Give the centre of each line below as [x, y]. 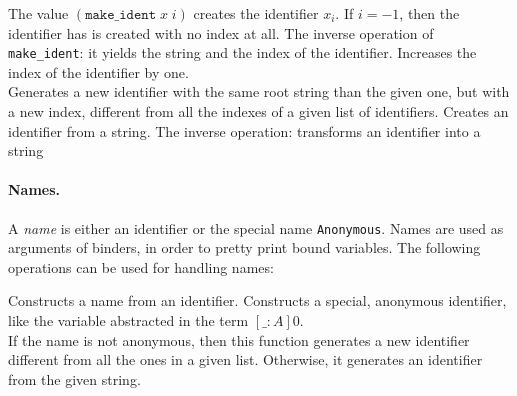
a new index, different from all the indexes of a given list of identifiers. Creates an [258, 111]
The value [38, 13]
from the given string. [74, 378]
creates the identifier [256, 13]
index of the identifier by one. [98, 71]
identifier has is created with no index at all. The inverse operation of [221, 32]
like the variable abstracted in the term [128, 320]
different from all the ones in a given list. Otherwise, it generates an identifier [245, 359]
